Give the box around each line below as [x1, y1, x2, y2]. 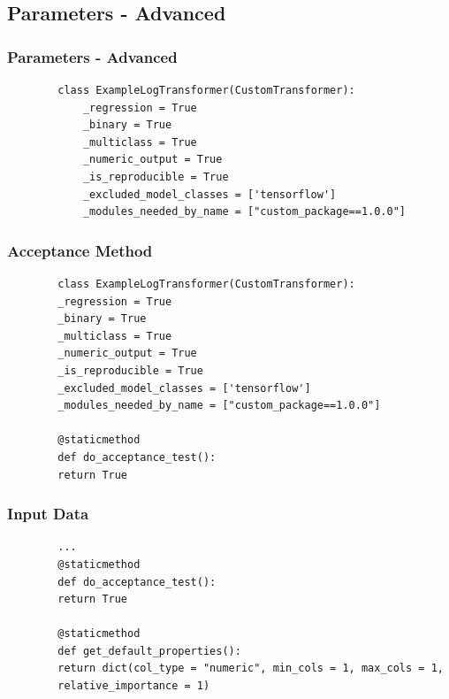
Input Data [7, 503, 89, 525]
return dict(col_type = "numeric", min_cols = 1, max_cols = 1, [57, 662, 444, 675]
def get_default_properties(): [57, 644, 241, 657]
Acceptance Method [7, 239, 153, 261]
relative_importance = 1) [57, 680, 210, 693]
